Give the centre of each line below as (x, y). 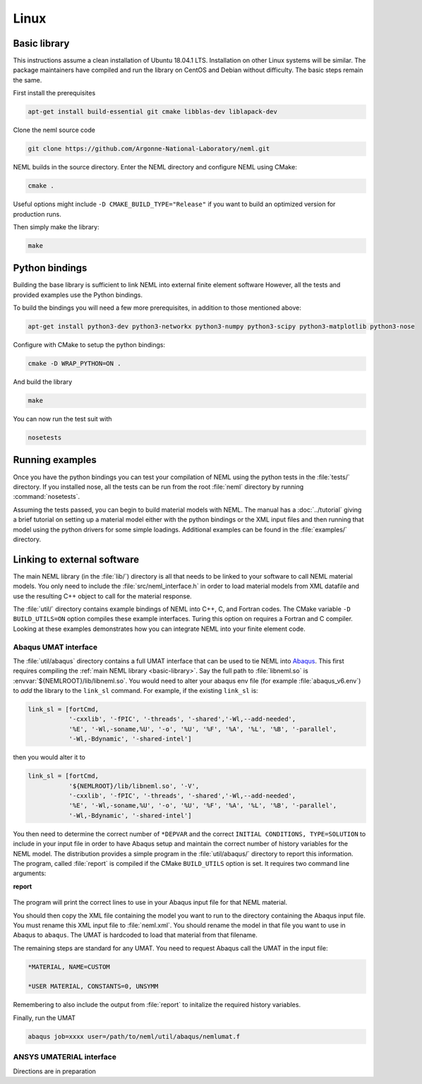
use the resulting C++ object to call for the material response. (102, 596)
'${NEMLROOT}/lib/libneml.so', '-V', (134, 786)
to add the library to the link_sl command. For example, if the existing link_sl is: (135, 691)
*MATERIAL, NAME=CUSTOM (69, 966)
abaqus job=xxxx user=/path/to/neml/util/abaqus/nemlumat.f (134, 1036)
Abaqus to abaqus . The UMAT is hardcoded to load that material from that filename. (135, 935)
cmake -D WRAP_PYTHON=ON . (74, 364)
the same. (28, 80)
